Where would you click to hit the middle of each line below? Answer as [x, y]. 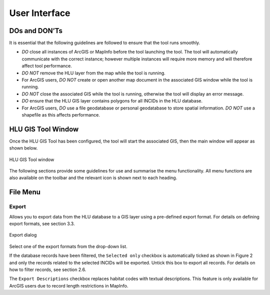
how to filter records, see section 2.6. [48, 269]
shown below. [23, 148]
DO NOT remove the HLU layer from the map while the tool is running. [94, 73]
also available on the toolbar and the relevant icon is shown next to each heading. [93, 178]
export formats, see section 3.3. [42, 223]
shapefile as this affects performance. [61, 114]
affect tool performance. [47, 66]
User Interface [40, 13]
